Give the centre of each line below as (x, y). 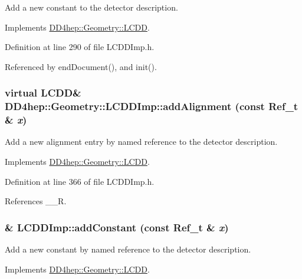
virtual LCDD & (43, 93)
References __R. (36, 201)
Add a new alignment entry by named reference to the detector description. (141, 142)
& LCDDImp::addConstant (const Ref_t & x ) (117, 227)
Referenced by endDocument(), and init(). (81, 66)
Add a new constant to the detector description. (91, 7)
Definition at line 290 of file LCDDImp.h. (80, 47)
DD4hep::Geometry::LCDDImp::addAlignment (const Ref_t (152, 106)
